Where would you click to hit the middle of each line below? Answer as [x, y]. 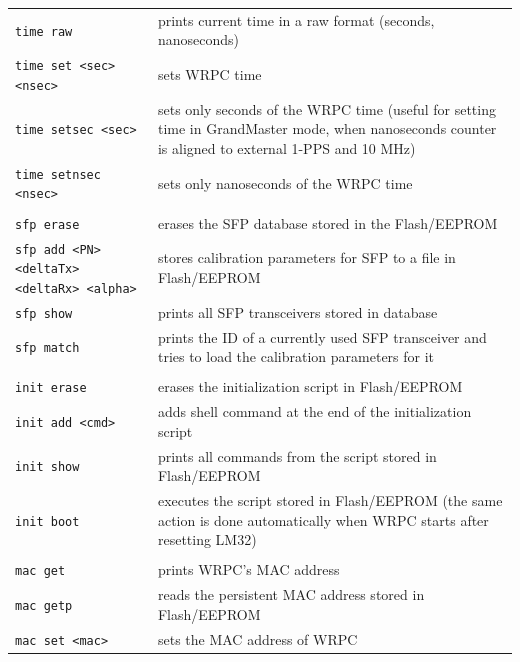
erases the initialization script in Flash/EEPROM [310, 386]
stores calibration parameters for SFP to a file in [306, 257]
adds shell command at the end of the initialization [314, 411]
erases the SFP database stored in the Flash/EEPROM [327, 222]
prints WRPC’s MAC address [248, 569]
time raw [44, 31]
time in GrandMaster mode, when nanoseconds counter [327, 128]
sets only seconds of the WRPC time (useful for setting [326, 108]
